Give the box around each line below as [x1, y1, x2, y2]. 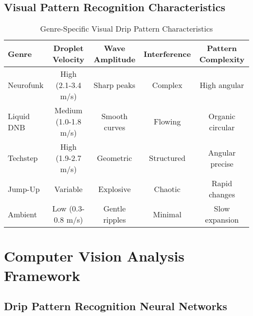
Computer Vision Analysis [4, 246, 185, 266]
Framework [4, 265, 80, 285]
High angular [199, 79, 244, 91]
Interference [144, 48, 191, 59]
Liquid [8, 110, 30, 122]
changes [209, 189, 235, 200]
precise [210, 158, 234, 169]
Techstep [8, 152, 38, 164]
